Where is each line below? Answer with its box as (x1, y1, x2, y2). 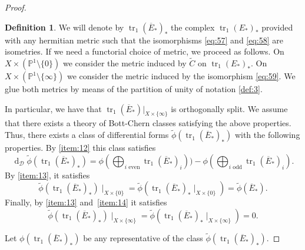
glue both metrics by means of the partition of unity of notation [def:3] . (5, 83, 263, 94)
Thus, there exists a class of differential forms (5, 129, 169, 141)
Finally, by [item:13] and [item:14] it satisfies (5, 196, 167, 208)
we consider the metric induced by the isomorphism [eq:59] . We (67, 70, 296, 82)
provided (261, 21, 293, 33)
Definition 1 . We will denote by (5, 21, 124, 33)
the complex (171, 21, 215, 33)
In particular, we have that (5, 102, 102, 114)
